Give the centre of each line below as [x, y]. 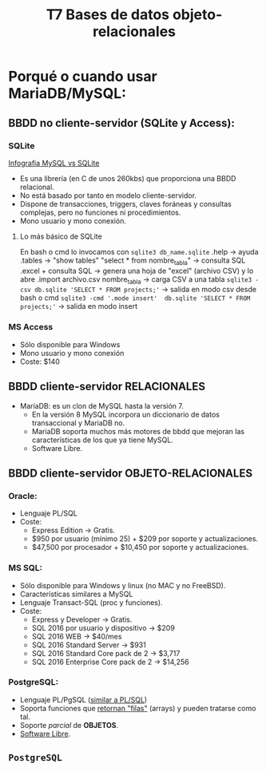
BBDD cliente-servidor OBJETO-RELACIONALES [131, 473]
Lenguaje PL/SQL [48, 513]
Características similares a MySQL [76, 594]
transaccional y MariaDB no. [78, 423]
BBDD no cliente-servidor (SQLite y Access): [122, 123]
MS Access [31, 327]
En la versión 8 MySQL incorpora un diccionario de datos [125, 414]
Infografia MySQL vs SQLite [54, 163]
